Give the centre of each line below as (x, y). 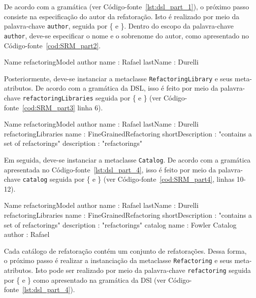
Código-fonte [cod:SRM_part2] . (52, 45)
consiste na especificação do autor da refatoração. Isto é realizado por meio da (122, 16)
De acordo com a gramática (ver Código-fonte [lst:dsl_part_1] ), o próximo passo (127, 6)
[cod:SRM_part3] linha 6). (63, 107)
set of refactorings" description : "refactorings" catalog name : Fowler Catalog (120, 224)
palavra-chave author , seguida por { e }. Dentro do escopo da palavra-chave (119, 26)
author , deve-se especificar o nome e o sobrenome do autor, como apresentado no (127, 35)
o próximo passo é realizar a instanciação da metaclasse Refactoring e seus (118, 260)
